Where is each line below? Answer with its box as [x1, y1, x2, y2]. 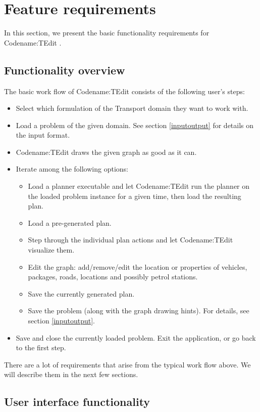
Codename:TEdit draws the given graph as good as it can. [16, 146, 197, 157]
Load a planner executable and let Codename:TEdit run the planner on [28, 181, 250, 191]
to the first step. [16, 342, 66, 353]
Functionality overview [4, 62, 125, 77]
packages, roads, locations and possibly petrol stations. [28, 271, 198, 282]
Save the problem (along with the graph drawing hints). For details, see [28, 305, 249, 316]
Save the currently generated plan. [28, 288, 135, 299]
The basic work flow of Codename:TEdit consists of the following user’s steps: [4, 86, 245, 96]
